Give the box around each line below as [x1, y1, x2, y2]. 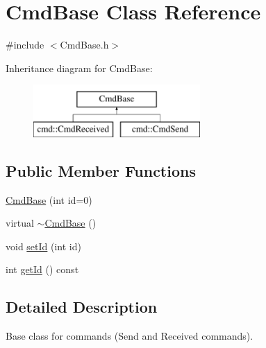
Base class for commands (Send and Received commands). [6, 329, 253, 343]
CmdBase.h [60, 37, 109, 52]
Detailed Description [6, 296, 158, 317]
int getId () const [6, 262, 79, 277]
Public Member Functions [6, 159, 196, 181]
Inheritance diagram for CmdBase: [6, 60, 153, 75]
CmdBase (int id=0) [6, 192, 92, 207]
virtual [6, 216, 34, 230]
